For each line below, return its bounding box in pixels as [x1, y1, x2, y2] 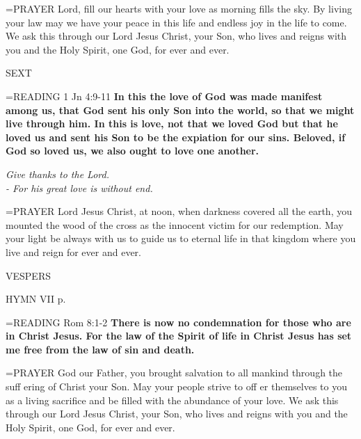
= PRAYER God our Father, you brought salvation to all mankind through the [6, 365, 343, 380]
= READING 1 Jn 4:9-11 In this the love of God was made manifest [6, 88, 323, 103]
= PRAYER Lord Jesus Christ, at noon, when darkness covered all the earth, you [6, 204, 352, 218]
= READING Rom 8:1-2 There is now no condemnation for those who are [6, 314, 351, 329]
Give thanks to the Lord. [6, 166, 109, 181]
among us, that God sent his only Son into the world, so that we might [6, 102, 355, 117]
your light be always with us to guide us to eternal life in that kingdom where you [6, 231, 356, 246]
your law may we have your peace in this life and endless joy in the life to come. [6, 15, 347, 29]
